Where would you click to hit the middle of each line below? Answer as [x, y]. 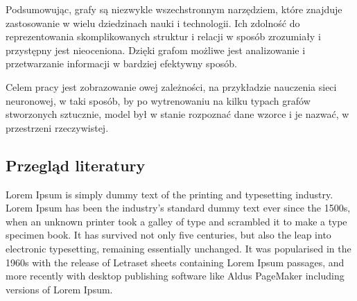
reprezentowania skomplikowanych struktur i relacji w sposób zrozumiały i [163, 36]
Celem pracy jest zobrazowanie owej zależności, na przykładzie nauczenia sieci [171, 86]
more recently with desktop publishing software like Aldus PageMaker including [175, 276]
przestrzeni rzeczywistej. [57, 127]
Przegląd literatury [76, 165]
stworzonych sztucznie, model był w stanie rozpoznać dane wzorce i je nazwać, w [177, 114]
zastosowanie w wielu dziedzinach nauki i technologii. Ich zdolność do [153, 23]
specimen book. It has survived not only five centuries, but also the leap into [168, 235]
